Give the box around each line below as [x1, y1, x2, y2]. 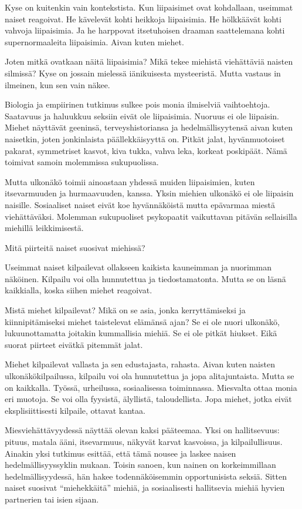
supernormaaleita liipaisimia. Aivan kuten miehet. [5, 35, 184, 48]
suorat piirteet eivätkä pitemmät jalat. [5, 338, 143, 350]
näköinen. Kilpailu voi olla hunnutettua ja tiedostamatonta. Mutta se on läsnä [5, 272, 286, 284]
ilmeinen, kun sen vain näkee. [5, 78, 110, 91]
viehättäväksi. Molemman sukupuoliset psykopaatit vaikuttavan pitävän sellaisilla [5, 210, 297, 222]
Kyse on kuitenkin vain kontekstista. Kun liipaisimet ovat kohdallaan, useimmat [5, 1, 293, 13]
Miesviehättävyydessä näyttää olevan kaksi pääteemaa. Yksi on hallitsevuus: [5, 424, 280, 436]
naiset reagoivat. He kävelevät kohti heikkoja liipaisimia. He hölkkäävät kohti [5, 12, 281, 25]
